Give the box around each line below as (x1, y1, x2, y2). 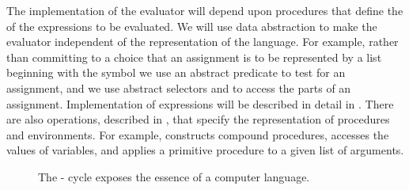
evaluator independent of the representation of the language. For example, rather (6, 33, 399, 50)
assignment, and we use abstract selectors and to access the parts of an (6, 79, 351, 96)
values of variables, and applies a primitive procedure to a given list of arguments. (6, 142, 404, 158)
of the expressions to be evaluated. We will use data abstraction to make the (6, 17, 377, 34)
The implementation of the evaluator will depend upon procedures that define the (6, 2, 403, 18)
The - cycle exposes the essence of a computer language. (38, 168, 310, 184)
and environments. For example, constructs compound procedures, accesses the (6, 126, 389, 142)
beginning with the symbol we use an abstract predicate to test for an (6, 64, 346, 81)
